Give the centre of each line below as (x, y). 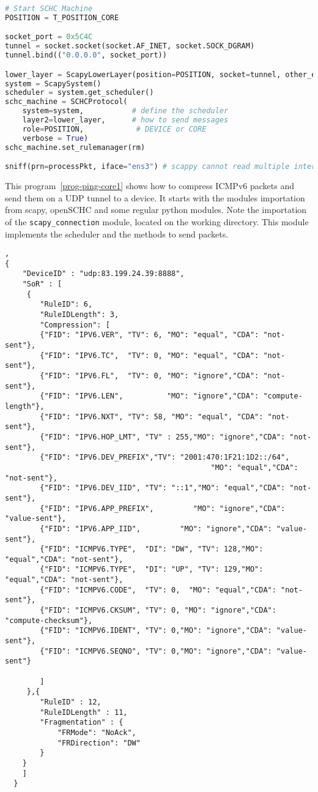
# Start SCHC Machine (49, 9)
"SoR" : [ (42, 284)
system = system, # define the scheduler (125, 111)
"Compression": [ (75, 325)
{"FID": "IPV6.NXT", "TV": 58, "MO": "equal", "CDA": (152, 417)
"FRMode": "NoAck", (97, 732)
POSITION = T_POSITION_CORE (62, 17)
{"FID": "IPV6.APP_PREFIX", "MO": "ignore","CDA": (163, 508)
